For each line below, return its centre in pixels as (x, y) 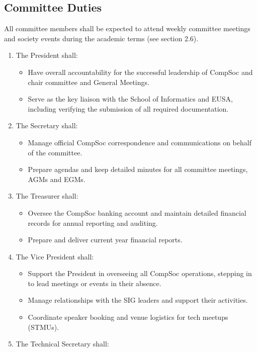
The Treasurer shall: (47, 196)
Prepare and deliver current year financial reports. (105, 240)
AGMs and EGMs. (57, 179)
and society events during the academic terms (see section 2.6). (101, 38)
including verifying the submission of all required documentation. (128, 108)
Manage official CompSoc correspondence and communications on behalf (140, 142)
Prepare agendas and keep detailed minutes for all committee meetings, (138, 169)
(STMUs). (44, 327)
